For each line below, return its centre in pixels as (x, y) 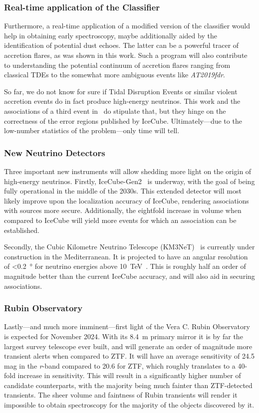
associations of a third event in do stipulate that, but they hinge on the (115, 110)
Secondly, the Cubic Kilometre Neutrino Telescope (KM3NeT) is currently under (129, 247)
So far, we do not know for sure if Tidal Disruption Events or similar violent (121, 91)
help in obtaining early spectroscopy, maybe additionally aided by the (111, 35)
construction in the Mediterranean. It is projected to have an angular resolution (126, 256)
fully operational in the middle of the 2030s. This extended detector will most (123, 191)
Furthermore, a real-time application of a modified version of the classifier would (127, 26)
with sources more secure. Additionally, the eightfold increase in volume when (123, 210)
